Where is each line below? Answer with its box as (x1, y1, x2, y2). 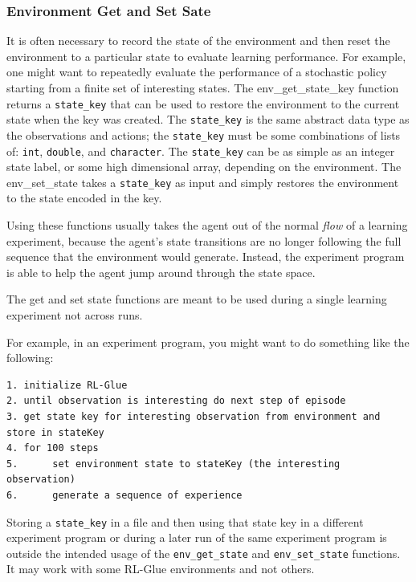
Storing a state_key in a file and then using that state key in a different (6, 513, 364, 530)
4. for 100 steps (6, 442, 99, 454)
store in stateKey (6, 426, 104, 438)
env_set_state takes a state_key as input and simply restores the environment (6, 173, 399, 190)
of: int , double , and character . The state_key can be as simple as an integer (6, 142, 395, 159)
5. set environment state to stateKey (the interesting (6, 458, 341, 470)
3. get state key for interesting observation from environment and (6, 411, 381, 422)
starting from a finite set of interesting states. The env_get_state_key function (6, 79, 399, 96)
